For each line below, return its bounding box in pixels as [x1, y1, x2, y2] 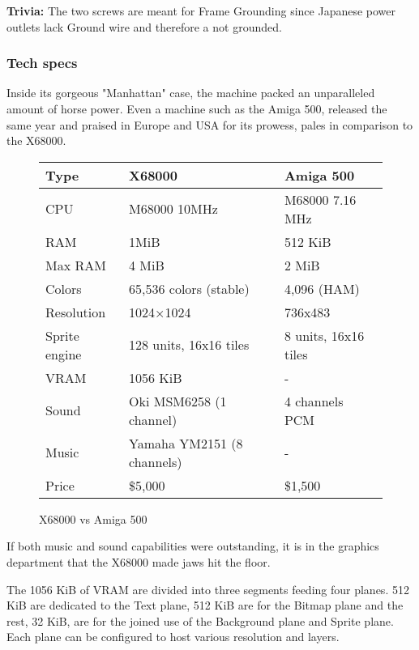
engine [45, 344, 82, 363]
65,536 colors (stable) [129, 278, 250, 298]
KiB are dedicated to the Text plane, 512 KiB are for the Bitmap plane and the [6, 597, 404, 614]
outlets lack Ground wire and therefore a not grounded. [6, 18, 282, 35]
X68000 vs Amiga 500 [39, 510, 148, 527]
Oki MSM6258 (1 [129, 391, 227, 410]
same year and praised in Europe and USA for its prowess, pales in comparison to [6, 116, 413, 133]
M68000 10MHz [129, 199, 218, 219]
